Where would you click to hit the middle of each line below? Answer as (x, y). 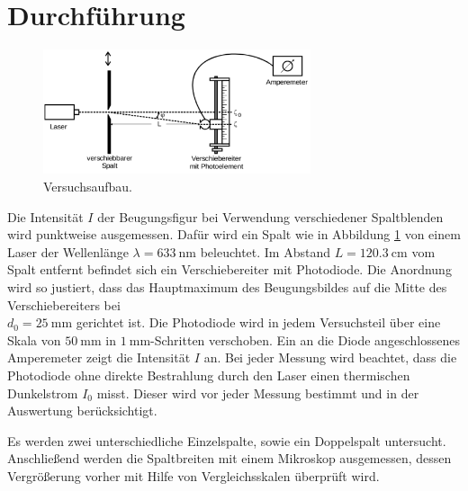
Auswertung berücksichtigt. (82, 411)
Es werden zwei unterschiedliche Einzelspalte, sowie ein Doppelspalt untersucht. (227, 440)
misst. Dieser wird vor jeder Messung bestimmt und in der (258, 393)
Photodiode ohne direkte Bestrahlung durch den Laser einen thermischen (209, 375)
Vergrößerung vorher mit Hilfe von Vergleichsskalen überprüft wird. (193, 475)
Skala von (34, 339)
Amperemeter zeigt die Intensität (99, 357)
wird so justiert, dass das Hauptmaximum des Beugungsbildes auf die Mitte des (227, 286)
